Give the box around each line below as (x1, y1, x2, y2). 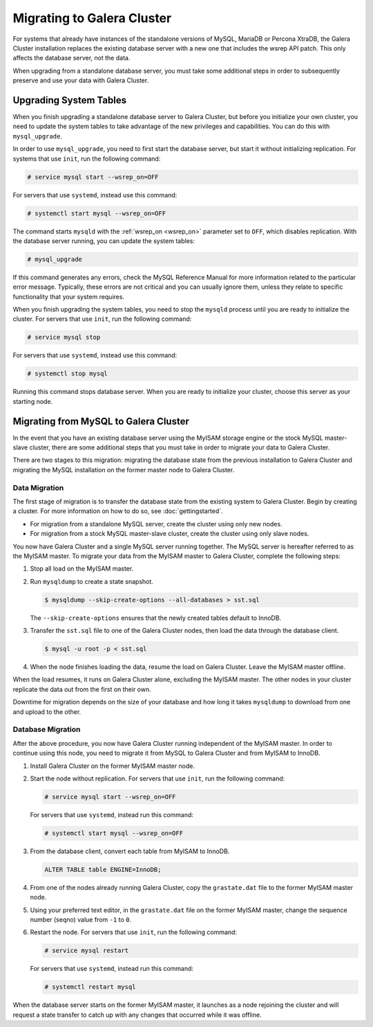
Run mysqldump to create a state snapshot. (30, 577, 153, 585)
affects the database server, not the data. (12, 54, 131, 62)
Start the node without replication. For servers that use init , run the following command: (30, 774, 285, 783)
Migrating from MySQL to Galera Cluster (12, 416, 189, 427)
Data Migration (12, 483, 64, 492)
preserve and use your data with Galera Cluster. (12, 76, 149, 84)
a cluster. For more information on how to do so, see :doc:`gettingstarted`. (12, 507, 224, 515)
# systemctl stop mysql (27, 370, 108, 377)
